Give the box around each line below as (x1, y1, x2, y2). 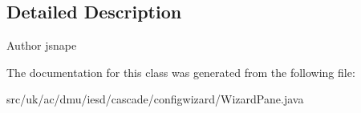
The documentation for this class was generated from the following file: (6, 63, 355, 80)
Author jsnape (6, 37, 77, 54)
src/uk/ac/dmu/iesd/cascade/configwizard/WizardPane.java (6, 91, 304, 107)
